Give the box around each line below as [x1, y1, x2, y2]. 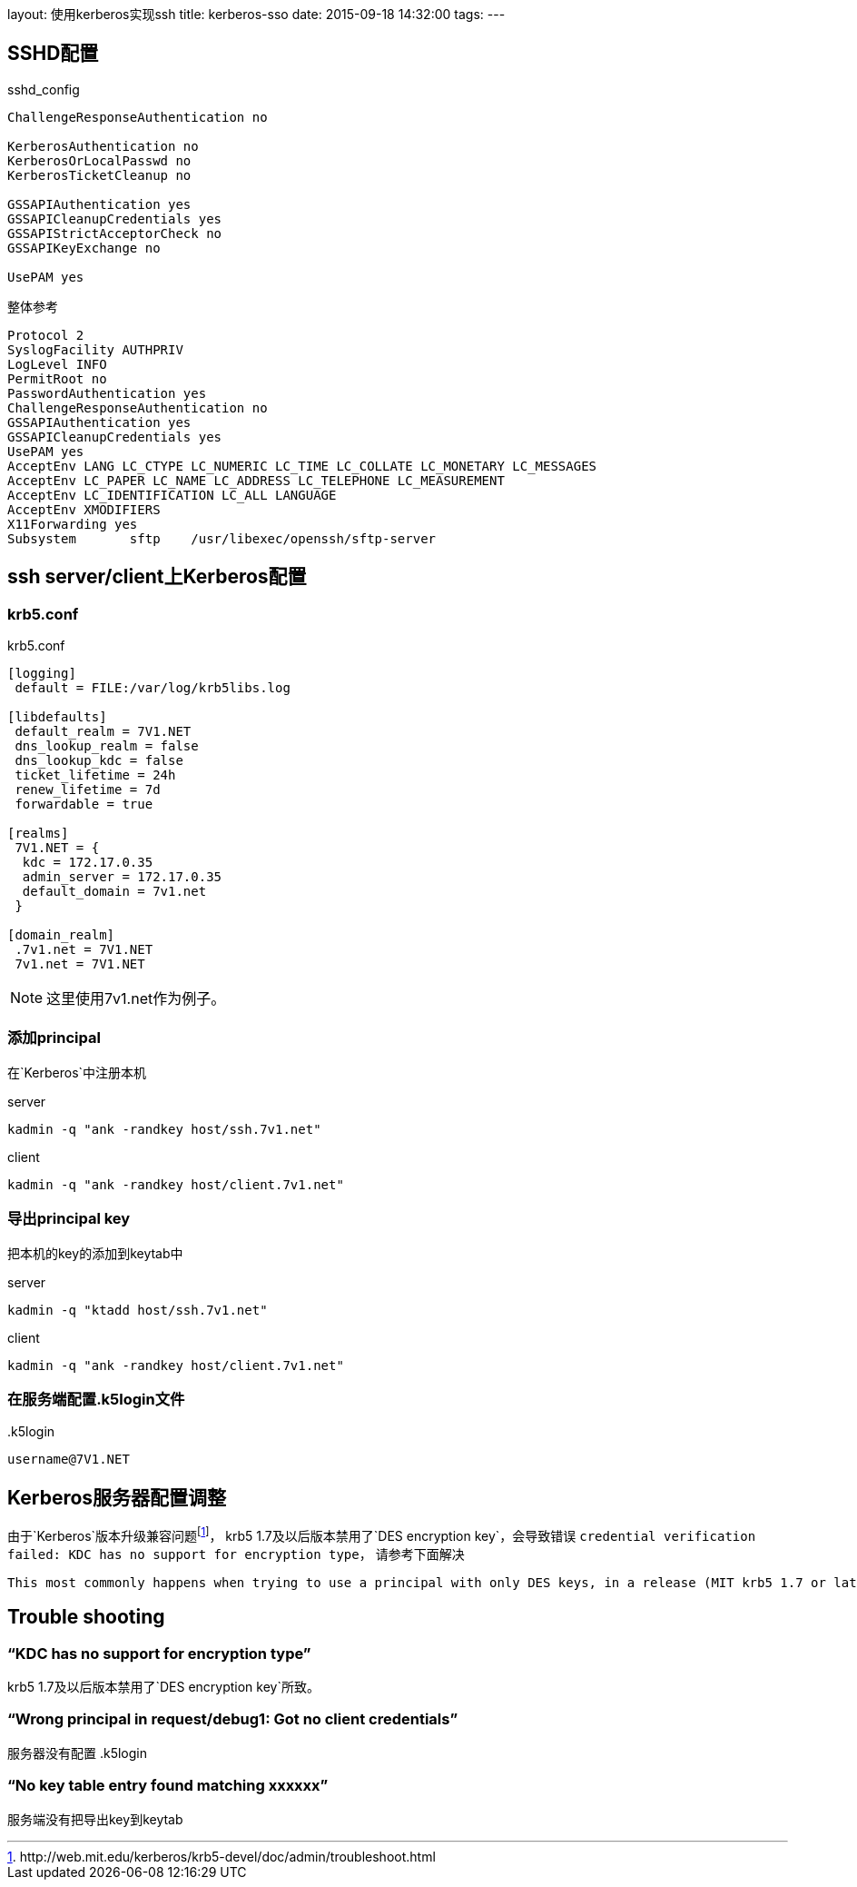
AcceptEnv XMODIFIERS [7, 502, 161, 517]
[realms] [7, 826, 69, 841]
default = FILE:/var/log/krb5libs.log [15, 680, 291, 696]
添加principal [7, 1028, 101, 1048]
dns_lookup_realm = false [15, 739, 199, 754]
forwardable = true [15, 797, 153, 812]
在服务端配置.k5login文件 [7, 1389, 185, 1408]
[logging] [7, 666, 76, 681]
